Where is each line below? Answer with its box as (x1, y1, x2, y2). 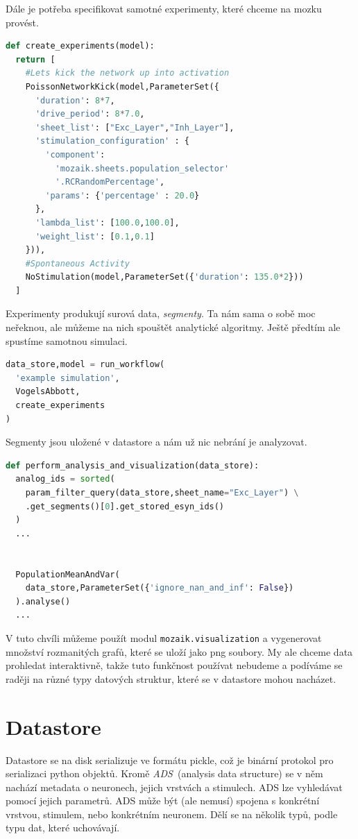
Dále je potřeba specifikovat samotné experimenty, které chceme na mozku (6, 1, 322, 15)
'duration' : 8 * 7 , (35, 95, 115, 105)
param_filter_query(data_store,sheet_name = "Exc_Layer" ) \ (25, 488, 299, 498)
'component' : (45, 149, 105, 160)
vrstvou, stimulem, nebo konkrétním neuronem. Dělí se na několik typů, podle (6, 806, 338, 821)
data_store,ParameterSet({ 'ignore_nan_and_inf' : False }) (25, 583, 294, 593)
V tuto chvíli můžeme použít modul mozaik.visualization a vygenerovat (6, 630, 322, 645)
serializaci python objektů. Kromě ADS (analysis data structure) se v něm (6, 766, 323, 781)
